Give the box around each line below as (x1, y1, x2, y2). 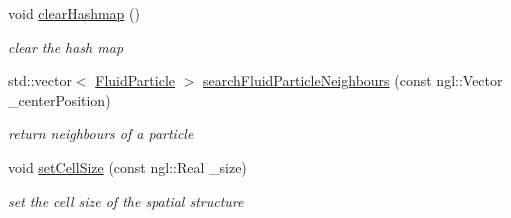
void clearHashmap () (8, 3, 140, 23)
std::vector (8, 70, 72, 91)
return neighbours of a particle (8, 123, 194, 144)
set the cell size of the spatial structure (8, 190, 244, 211)
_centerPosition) (8, 89, 111, 110)
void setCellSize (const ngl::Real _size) (8, 156, 247, 177)
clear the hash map (8, 36, 124, 57)
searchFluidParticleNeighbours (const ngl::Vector (203, 70, 503, 91)
